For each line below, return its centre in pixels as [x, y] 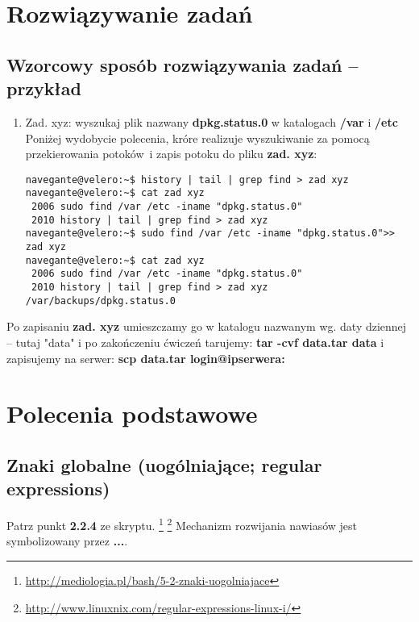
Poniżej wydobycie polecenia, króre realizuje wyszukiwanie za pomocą [197, 138]
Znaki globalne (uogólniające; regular [164, 464]
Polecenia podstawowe [132, 413]
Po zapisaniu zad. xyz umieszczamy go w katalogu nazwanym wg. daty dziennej [207, 326]
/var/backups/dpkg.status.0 [100, 301]
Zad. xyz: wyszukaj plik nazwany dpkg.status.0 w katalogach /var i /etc [212, 121]
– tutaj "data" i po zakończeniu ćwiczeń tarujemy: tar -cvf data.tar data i [195, 342]
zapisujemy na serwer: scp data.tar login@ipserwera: [146, 358]
